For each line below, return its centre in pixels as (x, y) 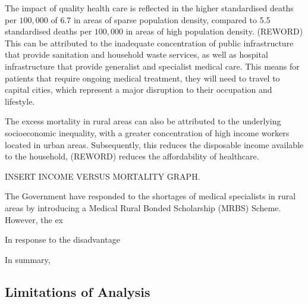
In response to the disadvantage (62, 239)
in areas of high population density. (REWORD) (214, 31)
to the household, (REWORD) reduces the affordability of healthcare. (132, 156)
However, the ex (34, 219)
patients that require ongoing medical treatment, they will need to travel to (142, 78)
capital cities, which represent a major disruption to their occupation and (139, 90)
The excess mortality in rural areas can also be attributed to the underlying (143, 121)
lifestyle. (20, 101)
